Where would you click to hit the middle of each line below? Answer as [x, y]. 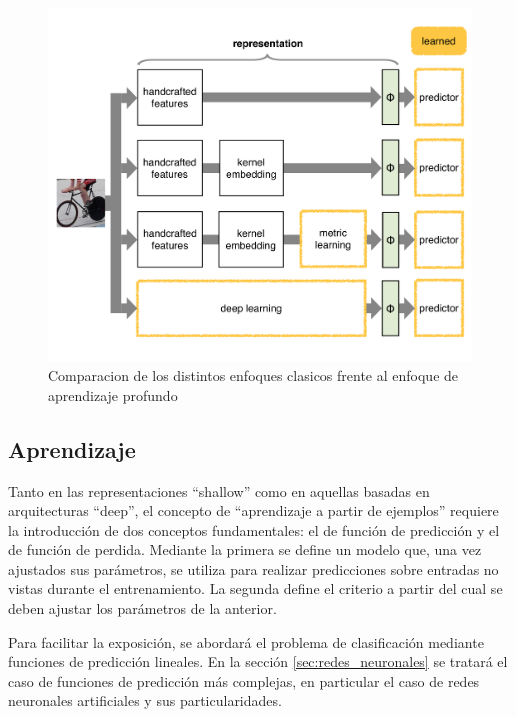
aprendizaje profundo [113, 394]
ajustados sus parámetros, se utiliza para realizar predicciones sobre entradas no [253, 568]
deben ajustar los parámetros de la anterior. [142, 608]
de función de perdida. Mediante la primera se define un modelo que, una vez [245, 549]
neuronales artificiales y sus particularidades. [145, 700]
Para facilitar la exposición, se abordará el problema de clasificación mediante [246, 641]
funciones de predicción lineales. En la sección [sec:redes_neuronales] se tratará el [258, 661]
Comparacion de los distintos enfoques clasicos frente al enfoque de [253, 375]
